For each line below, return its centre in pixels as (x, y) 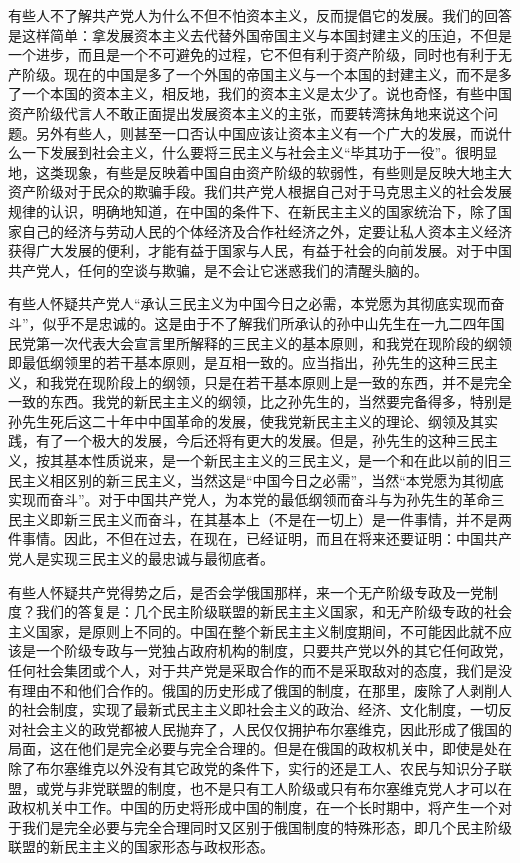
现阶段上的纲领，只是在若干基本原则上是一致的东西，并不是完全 (301, 381)
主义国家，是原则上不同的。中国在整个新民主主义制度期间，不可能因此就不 (253, 630)
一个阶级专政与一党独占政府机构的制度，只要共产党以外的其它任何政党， (273, 650)
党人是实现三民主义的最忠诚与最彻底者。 (141, 558)
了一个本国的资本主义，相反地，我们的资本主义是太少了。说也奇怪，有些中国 (260, 93)
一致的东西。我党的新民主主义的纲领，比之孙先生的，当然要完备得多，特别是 (260, 401)
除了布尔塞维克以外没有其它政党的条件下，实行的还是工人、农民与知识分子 (253, 767)
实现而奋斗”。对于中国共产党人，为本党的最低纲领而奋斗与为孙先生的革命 (249, 499)
